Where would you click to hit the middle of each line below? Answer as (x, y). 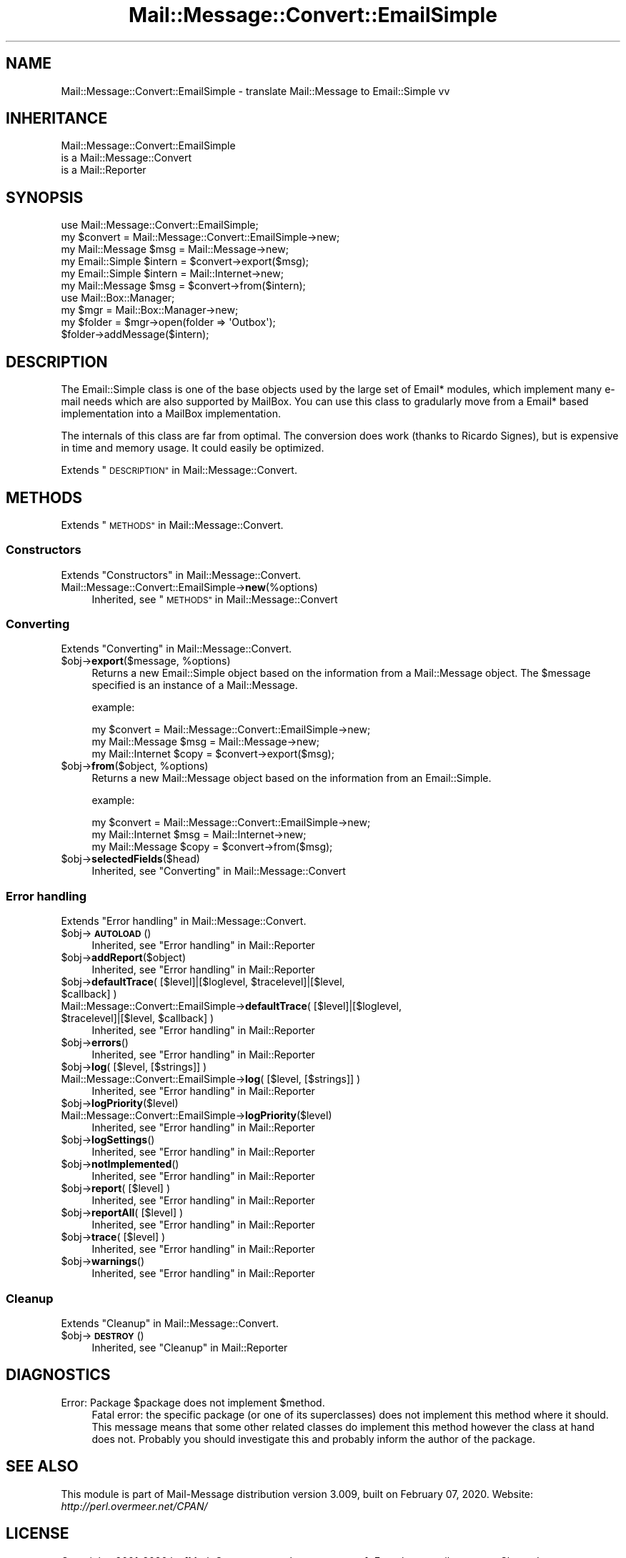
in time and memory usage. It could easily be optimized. (193, 448)
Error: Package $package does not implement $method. (193, 1402)
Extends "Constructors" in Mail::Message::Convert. (181, 575)
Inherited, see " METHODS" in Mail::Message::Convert (215, 599)
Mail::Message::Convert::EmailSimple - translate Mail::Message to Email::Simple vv (255, 91)
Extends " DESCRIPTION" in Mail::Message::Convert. (179, 470)
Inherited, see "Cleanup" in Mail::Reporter (190, 1347)
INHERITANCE (57, 119)
